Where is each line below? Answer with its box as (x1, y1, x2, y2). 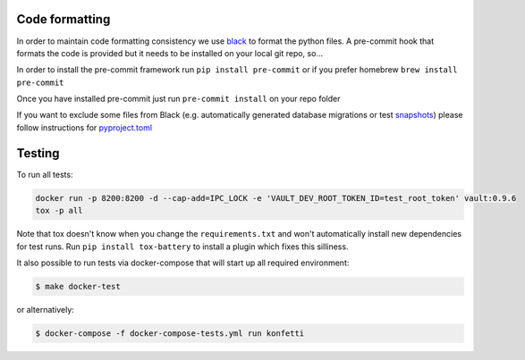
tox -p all (35, 205, 83, 216)
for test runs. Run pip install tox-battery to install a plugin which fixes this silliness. (16, 241, 349, 252)
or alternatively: (16, 304, 75, 314)
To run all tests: (16, 169, 73, 180)
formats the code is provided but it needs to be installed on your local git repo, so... (16, 47, 324, 58)
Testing (16, 146, 60, 161)
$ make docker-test (35, 281, 121, 291)
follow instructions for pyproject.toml (16, 121, 152, 133)
